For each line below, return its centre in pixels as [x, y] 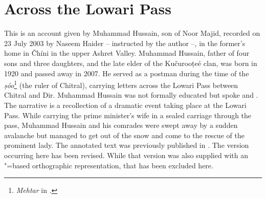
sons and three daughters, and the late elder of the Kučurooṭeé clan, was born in [131, 63]
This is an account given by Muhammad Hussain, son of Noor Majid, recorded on [132, 33]
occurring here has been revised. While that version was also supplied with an [126, 155]
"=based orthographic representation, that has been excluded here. [109, 165]
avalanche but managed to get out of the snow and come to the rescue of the [124, 135]
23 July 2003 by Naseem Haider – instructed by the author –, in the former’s [125, 43]
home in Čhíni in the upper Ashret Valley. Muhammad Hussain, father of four [127, 53]
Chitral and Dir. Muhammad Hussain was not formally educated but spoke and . [131, 95]
